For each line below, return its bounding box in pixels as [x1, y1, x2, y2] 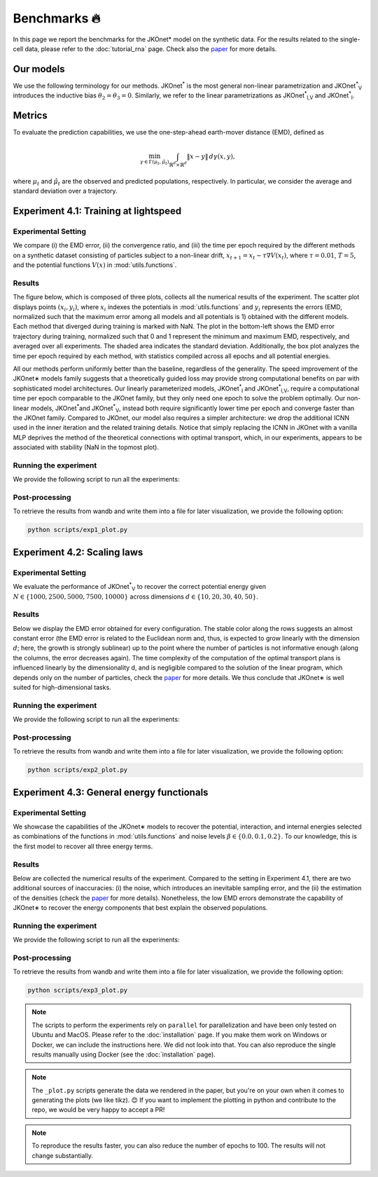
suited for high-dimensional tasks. [13, 683, 111, 691]
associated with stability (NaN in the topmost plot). [13, 443, 159, 451]
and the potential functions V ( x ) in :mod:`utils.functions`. [13, 261, 177, 269]
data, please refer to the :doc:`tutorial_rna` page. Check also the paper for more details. [24, 44, 277, 53]
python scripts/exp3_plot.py [27, 986, 128, 995]
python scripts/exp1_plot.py [27, 526, 128, 534]
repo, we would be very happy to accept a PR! [31, 1105, 165, 1114]
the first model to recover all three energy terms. [13, 842, 153, 850]
